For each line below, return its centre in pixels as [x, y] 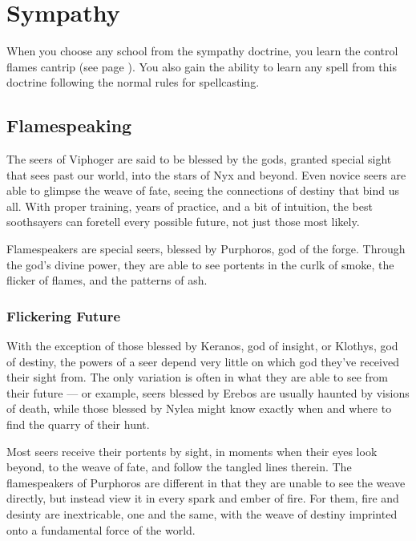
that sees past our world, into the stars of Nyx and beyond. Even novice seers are [206, 174]
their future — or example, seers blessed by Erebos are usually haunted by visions [208, 392]
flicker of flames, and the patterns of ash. [107, 280]
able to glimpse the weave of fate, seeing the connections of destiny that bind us [203, 190]
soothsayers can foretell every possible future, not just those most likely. [183, 222]
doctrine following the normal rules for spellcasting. [133, 82]
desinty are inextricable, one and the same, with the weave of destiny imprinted [202, 514]
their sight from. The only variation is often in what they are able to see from [198, 377]
